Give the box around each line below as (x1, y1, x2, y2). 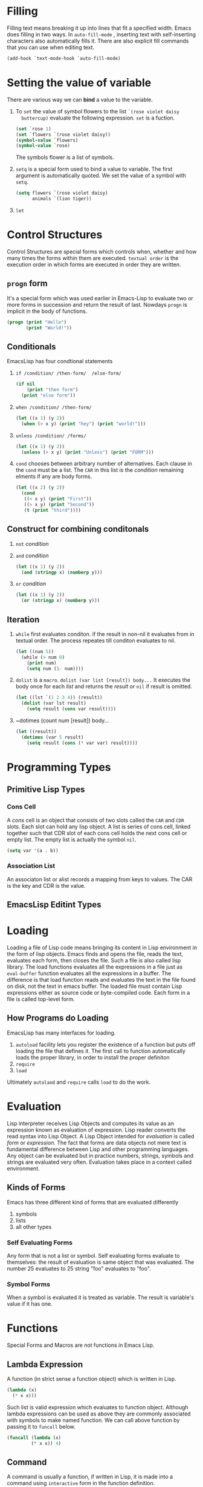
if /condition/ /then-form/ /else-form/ (15, 371, 121, 377)
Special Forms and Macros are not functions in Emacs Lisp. (7, 1341, 155, 1349)
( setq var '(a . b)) (7, 847, 59, 853)
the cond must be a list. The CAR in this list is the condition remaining (15, 466, 184, 474)
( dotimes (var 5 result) (21, 734, 84, 740)
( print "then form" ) (27, 387, 79, 393)
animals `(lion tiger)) (31, 196, 92, 202)
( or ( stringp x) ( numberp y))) (21, 597, 100, 604)
